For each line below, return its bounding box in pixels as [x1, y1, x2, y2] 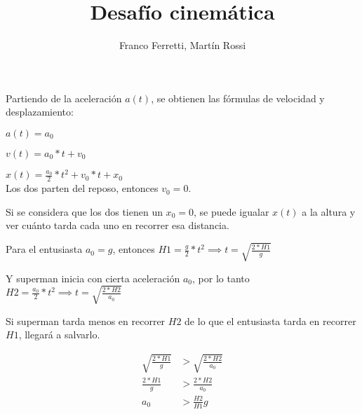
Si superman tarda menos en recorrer [6, 313, 166, 328]
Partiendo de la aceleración [6, 90, 122, 105]
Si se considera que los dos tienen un [6, 204, 163, 219]
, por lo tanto [192, 270, 250, 285]
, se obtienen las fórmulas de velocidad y [151, 90, 325, 105]
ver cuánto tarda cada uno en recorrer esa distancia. [6, 218, 229, 233]
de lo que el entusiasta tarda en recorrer [185, 313, 356, 328]
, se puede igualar [193, 204, 269, 219]
